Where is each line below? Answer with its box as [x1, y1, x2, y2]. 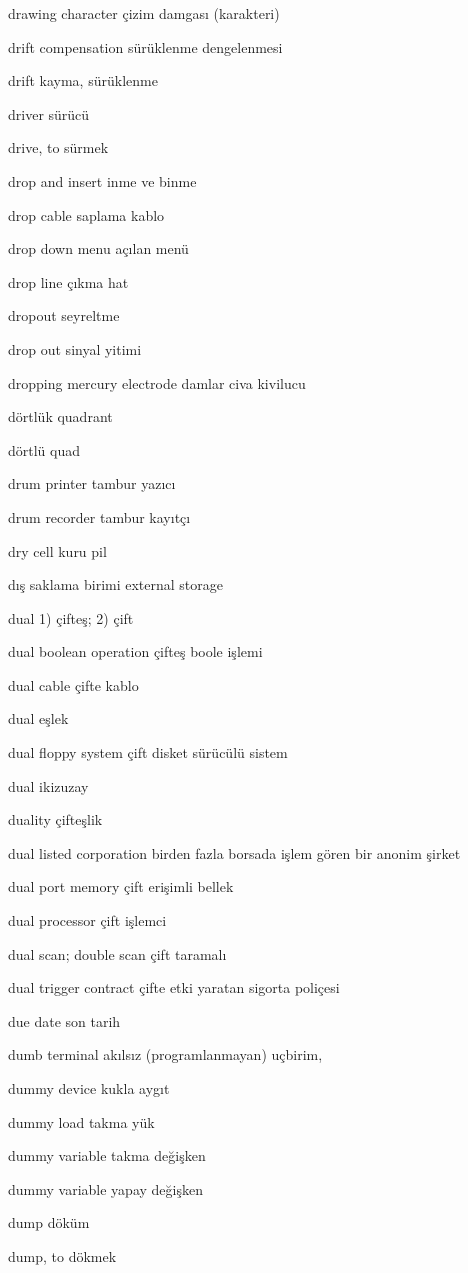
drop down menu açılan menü [8, 238, 189, 259]
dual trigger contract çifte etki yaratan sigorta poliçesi [8, 977, 340, 998]
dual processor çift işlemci [8, 910, 167, 931]
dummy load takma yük [8, 1111, 155, 1132]
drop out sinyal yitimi [8, 338, 142, 359]
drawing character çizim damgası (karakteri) [8, 3, 280, 23]
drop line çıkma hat [8, 271, 129, 292]
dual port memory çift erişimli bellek [8, 876, 234, 897]
